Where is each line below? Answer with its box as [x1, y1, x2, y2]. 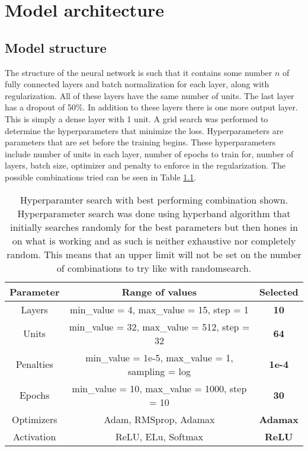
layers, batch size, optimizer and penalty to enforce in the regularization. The [5, 159, 286, 171]
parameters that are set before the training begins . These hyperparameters [5, 136, 276, 148]
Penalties [15, 357, 53, 371]
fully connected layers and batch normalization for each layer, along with [5, 78, 269, 90]
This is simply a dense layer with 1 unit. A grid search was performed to [5, 112, 268, 125]
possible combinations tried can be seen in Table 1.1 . [5, 170, 197, 183]
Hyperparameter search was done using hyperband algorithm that [17, 206, 291, 220]
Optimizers [11, 412, 57, 426]
